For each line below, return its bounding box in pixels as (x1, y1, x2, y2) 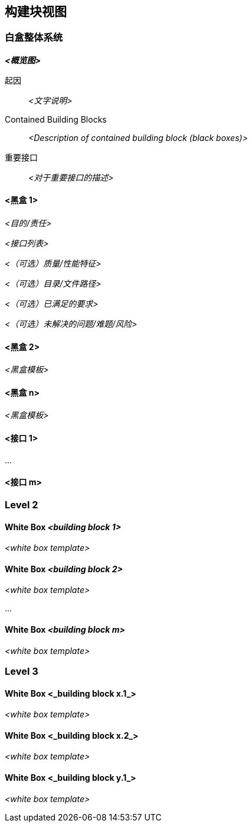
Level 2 (5, 498, 38, 511)
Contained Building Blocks (5, 114, 107, 124)
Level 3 (5, 665, 38, 677)
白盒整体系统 (5, 31, 63, 44)
